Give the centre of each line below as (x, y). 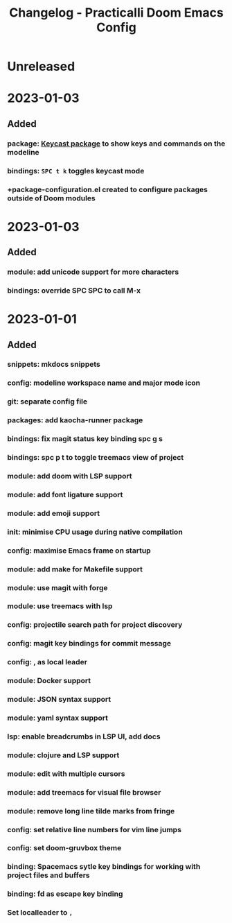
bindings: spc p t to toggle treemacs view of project (96, 458)
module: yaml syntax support (58, 718)
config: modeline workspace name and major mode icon (104, 383)
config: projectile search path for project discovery (95, 625)
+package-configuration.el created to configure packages (107, 189)
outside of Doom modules (51, 198)
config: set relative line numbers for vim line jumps (95, 829)
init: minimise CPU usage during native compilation (95, 532)
